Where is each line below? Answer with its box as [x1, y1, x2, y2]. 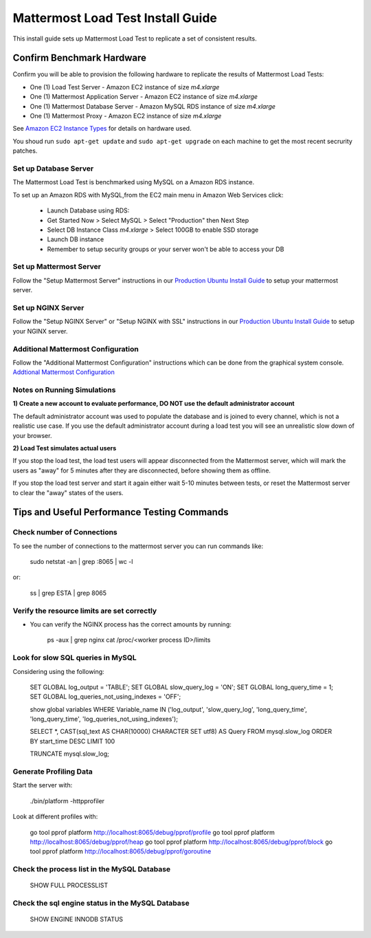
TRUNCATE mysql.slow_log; [30, 750, 109, 758]
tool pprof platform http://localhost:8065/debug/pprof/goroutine [30, 847, 212, 855]
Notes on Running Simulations [12, 385, 116, 395]
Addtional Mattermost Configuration [12, 368, 115, 376]
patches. [12, 146, 38, 155]
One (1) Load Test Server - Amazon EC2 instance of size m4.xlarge [30, 83, 220, 91]
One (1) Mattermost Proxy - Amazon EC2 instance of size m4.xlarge [30, 112, 222, 120]
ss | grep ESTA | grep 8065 [30, 589, 106, 597]
